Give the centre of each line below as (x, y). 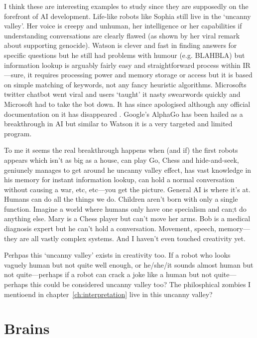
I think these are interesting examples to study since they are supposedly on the (126, 6)
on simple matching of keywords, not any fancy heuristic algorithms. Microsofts (125, 84)
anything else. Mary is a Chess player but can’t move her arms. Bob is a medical (127, 218)
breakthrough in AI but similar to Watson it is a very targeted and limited (118, 124)
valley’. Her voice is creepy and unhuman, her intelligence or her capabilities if (123, 26)
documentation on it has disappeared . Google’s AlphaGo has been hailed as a (124, 114)
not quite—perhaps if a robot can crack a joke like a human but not (108, 274)
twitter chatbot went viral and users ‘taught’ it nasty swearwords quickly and (122, 94)
